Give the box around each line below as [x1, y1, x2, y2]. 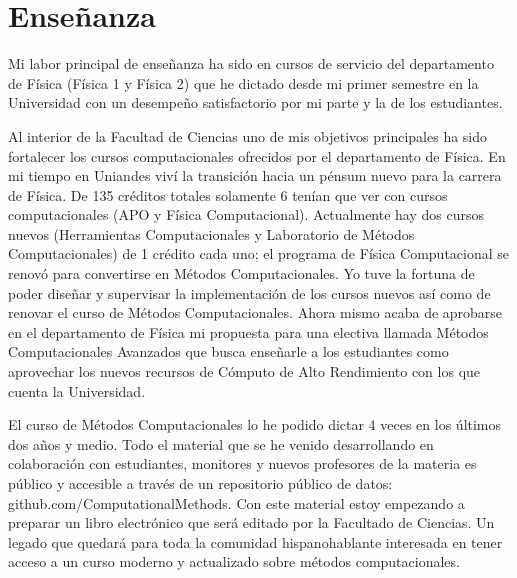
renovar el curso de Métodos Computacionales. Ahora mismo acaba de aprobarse [8, 302, 503, 323]
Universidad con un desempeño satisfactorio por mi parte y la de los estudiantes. [8, 92, 503, 113]
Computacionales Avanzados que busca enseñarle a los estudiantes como [8, 341, 449, 362]
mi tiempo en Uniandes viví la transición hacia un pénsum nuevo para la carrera [8, 165, 502, 186]
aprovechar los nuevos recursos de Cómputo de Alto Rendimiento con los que [8, 361, 481, 382]
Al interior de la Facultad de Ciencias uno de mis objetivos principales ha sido [8, 125, 488, 146]
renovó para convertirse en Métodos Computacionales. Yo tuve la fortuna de [8, 263, 475, 284]
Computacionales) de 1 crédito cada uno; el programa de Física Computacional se [8, 243, 510, 264]
